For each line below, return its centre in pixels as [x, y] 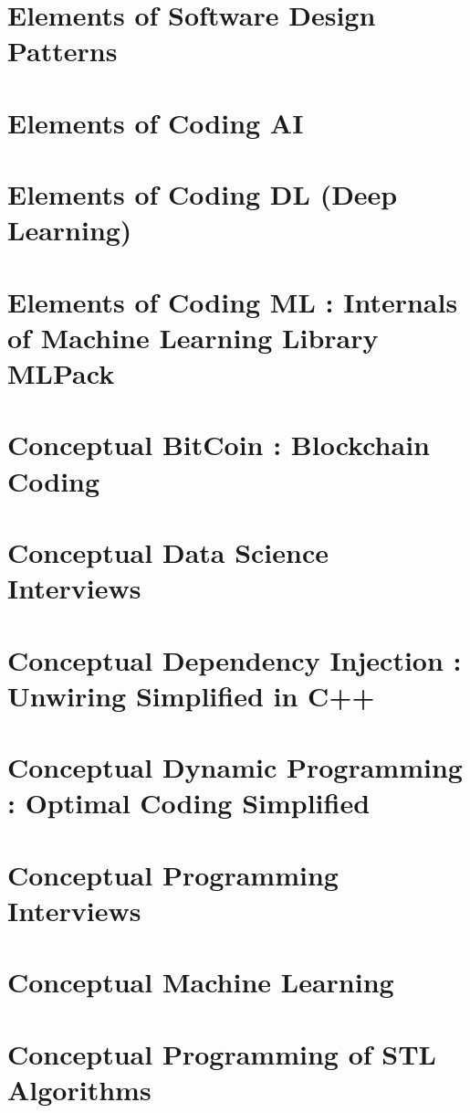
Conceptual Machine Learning [201, 982]
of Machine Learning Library [193, 337]
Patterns [63, 51]
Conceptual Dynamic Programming [235, 767]
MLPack [61, 373]
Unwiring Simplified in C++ [191, 695]
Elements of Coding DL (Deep [203, 194]
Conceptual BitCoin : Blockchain [219, 445]
